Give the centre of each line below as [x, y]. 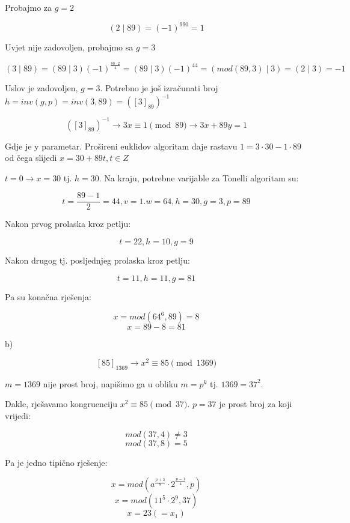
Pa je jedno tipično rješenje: [56, 462]
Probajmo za [29, 7]
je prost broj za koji [256, 404]
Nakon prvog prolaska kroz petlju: [68, 224]
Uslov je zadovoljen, [41, 88]
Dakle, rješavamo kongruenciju [61, 404]
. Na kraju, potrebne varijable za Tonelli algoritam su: [199, 177]
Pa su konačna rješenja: [48, 296]
